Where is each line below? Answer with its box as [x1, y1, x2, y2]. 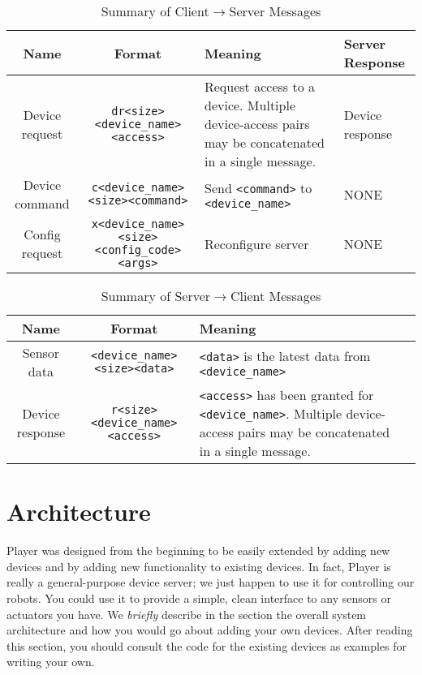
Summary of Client [101, 2, 209, 20]
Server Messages [229, 2, 321, 20]
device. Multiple [204, 96, 296, 114]
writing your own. [6, 653, 95, 670]
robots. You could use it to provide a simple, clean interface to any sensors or [6, 589, 391, 606]
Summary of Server [101, 286, 211, 305]
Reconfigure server [204, 234, 309, 253]
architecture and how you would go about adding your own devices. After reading [6, 621, 413, 638]
